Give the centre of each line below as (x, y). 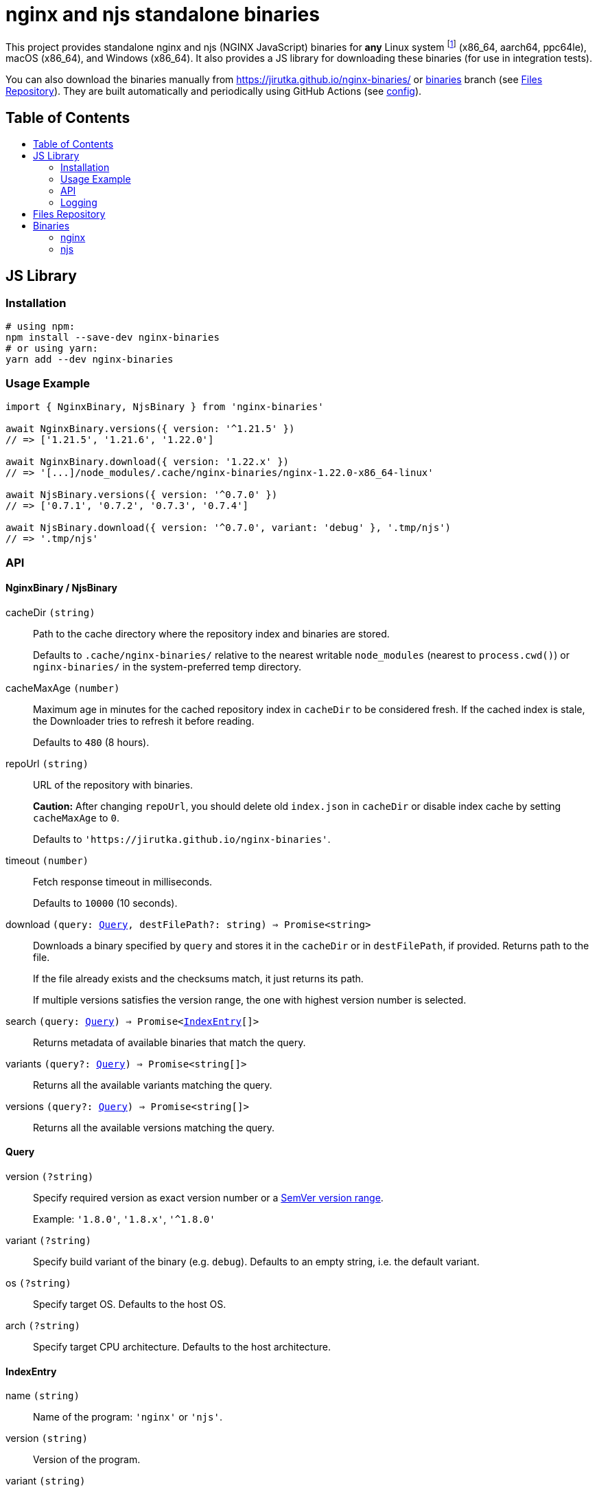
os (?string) (38, 1283)
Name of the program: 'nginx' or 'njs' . (128, 1417)
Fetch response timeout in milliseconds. (123, 881)
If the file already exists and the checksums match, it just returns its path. (198, 978)
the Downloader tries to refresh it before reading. (144, 721)
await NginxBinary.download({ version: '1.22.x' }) (148, 462)
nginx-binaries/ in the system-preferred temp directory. (167, 666)
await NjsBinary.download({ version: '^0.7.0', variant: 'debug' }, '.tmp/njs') (229, 528)
